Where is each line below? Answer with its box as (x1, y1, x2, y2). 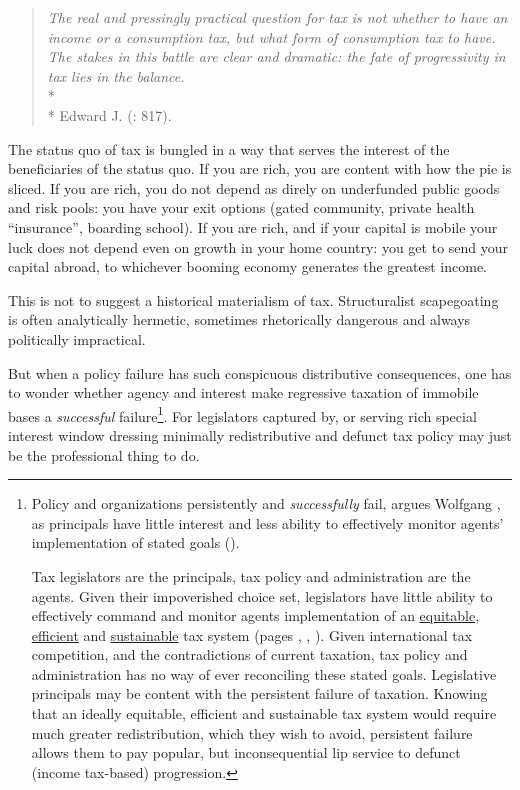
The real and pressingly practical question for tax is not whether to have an (47, 7, 508, 27)
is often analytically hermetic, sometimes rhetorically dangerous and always (8, 309, 471, 330)
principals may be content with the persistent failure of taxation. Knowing (31, 683, 488, 704)
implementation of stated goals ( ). (31, 532, 240, 553)
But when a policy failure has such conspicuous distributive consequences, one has (8, 362, 512, 383)
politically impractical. (8, 328, 146, 349)
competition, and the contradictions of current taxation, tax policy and (31, 644, 468, 665)
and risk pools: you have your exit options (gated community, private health (8, 197, 475, 218)
